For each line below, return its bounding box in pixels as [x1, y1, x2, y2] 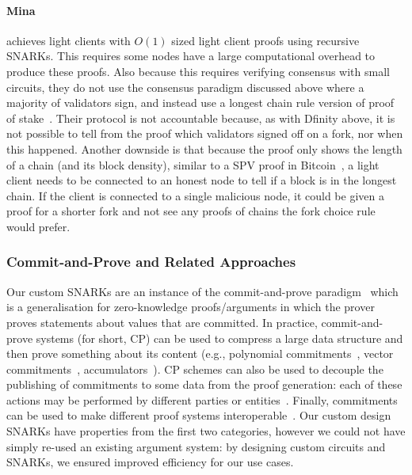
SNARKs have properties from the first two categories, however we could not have [6, 423, 406, 439]
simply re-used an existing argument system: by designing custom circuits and [6, 438, 386, 454]
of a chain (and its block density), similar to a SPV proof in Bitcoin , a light [6, 156, 380, 173]
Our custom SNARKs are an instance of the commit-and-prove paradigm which [6, 283, 399, 299]
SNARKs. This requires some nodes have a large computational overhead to [6, 47, 376, 64]
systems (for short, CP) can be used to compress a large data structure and [36, 329, 403, 346]
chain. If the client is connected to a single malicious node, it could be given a [6, 187, 384, 203]
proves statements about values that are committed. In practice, [6, 313, 318, 330]
